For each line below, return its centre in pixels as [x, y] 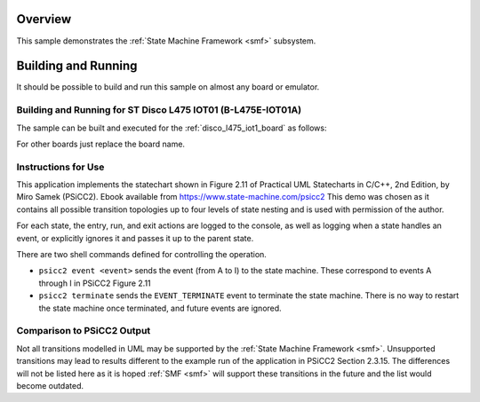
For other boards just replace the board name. [101, 144]
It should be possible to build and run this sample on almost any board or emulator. [168, 87]
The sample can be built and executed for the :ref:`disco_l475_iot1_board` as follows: [172, 128]
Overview [44, 19]
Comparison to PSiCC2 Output [84, 331]
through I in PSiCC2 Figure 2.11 [95, 283]
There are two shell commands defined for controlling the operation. [141, 255]
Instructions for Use [60, 167]
